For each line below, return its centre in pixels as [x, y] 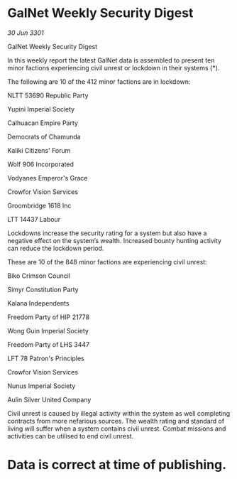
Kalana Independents [38, 303]
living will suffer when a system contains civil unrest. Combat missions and [117, 429]
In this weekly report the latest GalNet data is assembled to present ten [111, 60]
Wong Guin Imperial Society [48, 330]
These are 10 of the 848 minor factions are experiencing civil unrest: [107, 262]
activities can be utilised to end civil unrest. [70, 436]
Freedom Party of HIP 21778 [49, 317]
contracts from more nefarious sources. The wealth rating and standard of [116, 421]
